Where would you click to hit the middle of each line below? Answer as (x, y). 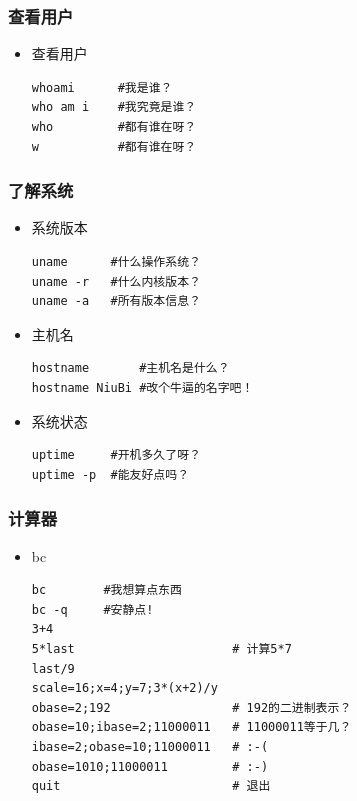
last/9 (53, 668)
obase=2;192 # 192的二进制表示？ (191, 707)
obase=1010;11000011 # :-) (150, 766)
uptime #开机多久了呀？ (116, 455)
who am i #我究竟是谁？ (114, 107)
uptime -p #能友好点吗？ (110, 474)
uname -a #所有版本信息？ (116, 301)
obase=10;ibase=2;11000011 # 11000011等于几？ (191, 727)
